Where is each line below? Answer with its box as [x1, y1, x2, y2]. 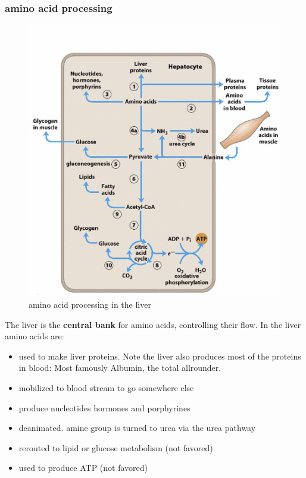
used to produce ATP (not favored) [18, 461, 148, 474]
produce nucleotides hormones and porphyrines [18, 401, 191, 414]
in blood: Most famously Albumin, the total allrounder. [18, 361, 221, 374]
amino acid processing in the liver [29, 298, 151, 311]
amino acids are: [5, 330, 64, 342]
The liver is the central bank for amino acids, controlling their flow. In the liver [5, 318, 301, 330]
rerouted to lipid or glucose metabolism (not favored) [18, 441, 213, 454]
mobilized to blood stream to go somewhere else [18, 382, 194, 394]
